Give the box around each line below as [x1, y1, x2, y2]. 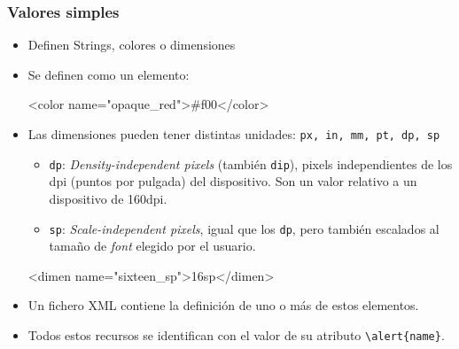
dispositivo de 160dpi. [49, 189, 167, 207]
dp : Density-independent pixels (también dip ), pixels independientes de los [49, 154, 453, 173]
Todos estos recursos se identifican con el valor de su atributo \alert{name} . [27, 325, 445, 344]
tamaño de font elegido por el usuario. [49, 237, 256, 255]
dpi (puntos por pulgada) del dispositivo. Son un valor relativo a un [49, 172, 417, 190]
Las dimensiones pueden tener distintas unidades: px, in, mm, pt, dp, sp [27, 125, 440, 143]
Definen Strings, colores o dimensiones [27, 35, 236, 54]
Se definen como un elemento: [27, 65, 190, 83]
